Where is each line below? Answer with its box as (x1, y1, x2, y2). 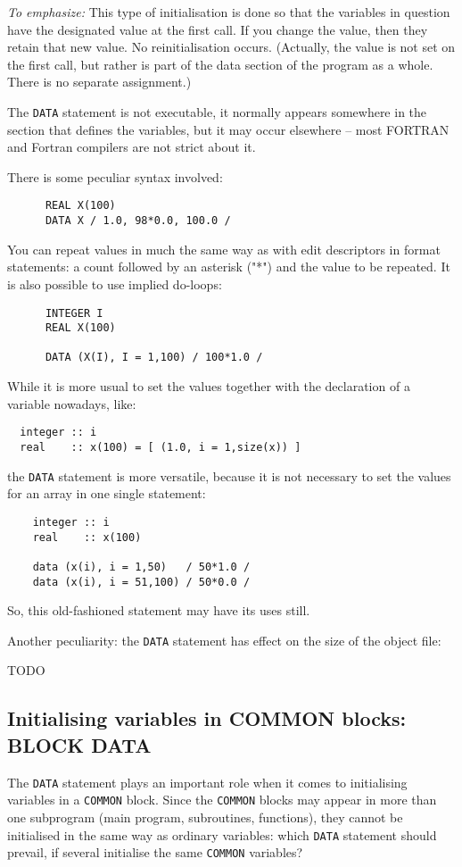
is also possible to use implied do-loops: (7, 274, 222, 293)
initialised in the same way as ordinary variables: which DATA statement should (7, 825, 437, 844)
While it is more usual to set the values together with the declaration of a (7, 377, 410, 396)
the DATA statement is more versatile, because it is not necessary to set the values (7, 466, 451, 485)
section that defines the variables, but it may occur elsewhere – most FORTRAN (7, 120, 450, 138)
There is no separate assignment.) (7, 72, 192, 91)
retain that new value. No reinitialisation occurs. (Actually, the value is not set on (7, 38, 456, 56)
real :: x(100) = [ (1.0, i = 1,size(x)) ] (20, 440, 301, 454)
